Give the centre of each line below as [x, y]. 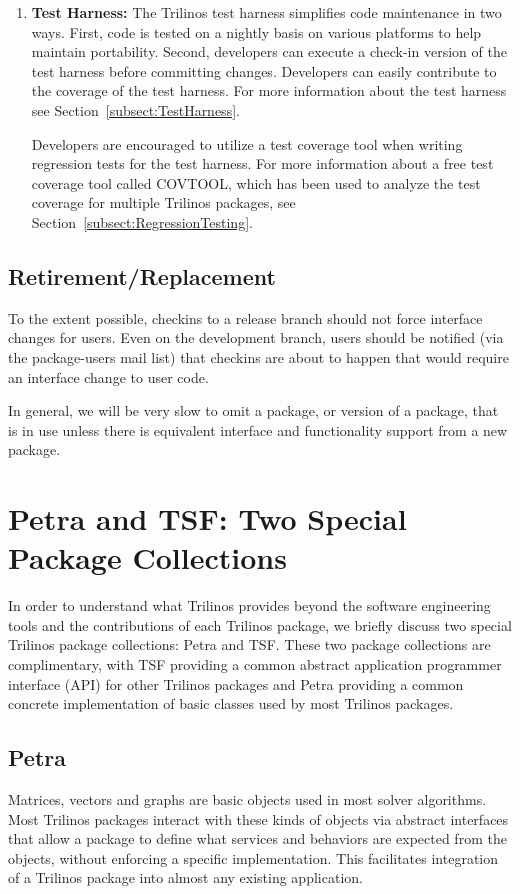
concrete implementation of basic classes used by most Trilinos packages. [231, 703]
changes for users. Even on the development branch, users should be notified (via [256, 337]
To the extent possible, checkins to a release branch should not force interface [245, 317]
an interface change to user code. [108, 376]
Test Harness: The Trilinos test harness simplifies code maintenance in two [266, 12]
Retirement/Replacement [142, 275]
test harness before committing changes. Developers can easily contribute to [264, 70]
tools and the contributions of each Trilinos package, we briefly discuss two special [260, 624]
